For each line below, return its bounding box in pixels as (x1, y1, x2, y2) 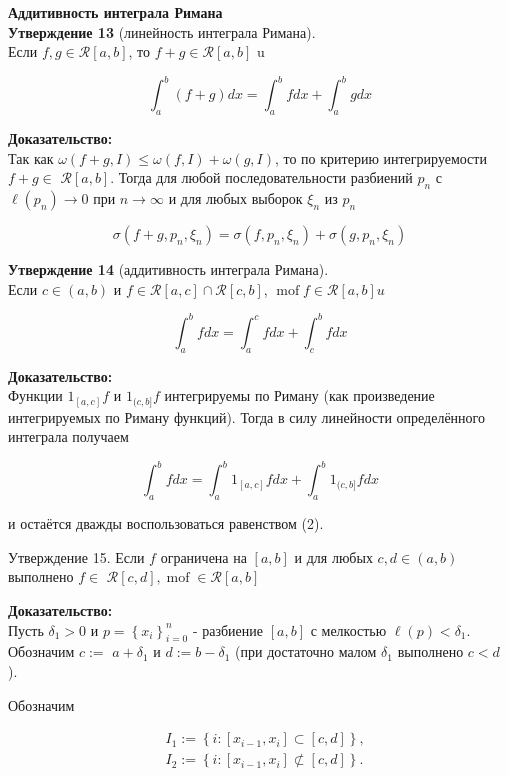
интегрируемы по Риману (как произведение (164, 385, 435, 406)
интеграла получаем (8, 426, 129, 447)
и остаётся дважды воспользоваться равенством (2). (8, 513, 324, 534)
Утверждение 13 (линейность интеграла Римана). (8, 21, 316, 42)
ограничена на (160, 546, 247, 567)
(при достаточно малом (235, 641, 377, 662)
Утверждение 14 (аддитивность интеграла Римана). (8, 259, 329, 280)
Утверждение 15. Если (8, 546, 145, 567)
